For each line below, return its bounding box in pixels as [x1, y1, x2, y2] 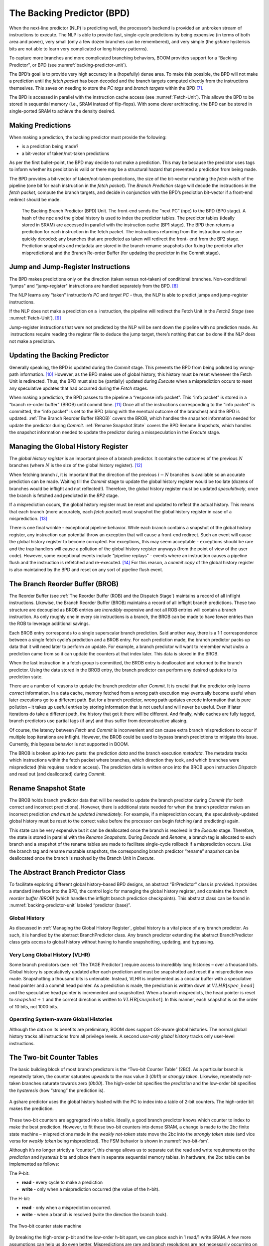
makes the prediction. [9, 1105, 54, 1111]
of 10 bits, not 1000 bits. [9, 1003, 58, 1009]
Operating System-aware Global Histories [9, 1016, 113, 1023]
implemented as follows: [9, 1161, 59, 1167]
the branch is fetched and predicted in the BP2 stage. [9, 492, 119, 498]
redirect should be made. [9, 196, 61, 202]
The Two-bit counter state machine [9, 1223, 82, 1229]
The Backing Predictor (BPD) [9, 7, 130, 18]
